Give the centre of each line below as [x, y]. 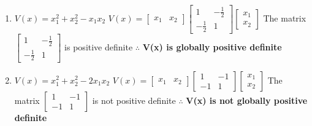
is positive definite [99, 46]
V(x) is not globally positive [247, 100]
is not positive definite [134, 100]
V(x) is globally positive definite [212, 46]
